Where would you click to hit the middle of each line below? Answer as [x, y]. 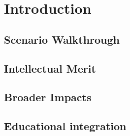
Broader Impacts [48, 97]
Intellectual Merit [50, 68]
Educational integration [65, 126]
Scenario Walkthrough [62, 39]
